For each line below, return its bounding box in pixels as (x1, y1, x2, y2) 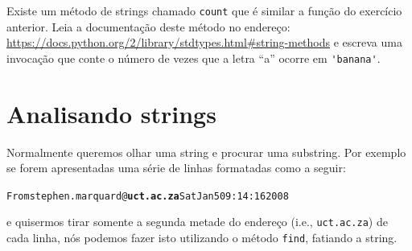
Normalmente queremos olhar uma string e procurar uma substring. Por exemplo (6, 143, 406, 160)
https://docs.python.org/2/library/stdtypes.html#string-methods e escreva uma (6, 34, 402, 51)
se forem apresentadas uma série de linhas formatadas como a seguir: (6, 159, 346, 176)
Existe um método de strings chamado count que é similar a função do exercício (6, 2, 402, 19)
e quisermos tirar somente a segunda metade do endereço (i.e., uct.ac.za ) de (6, 213, 388, 230)
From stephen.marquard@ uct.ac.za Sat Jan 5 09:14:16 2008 (6, 190, 289, 202)
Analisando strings (6, 97, 216, 130)
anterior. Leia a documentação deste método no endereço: (6, 18, 290, 35)
